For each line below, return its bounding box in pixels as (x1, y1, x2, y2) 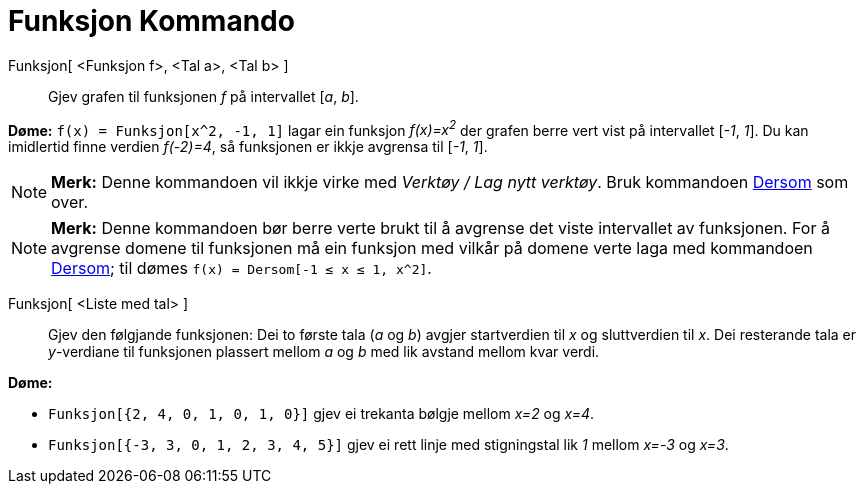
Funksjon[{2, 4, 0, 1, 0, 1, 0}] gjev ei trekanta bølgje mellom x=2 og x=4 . (48, 405, 595, 423)
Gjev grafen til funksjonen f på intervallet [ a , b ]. (48, 87, 359, 105)
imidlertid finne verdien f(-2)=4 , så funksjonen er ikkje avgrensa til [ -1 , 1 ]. (8, 138, 488, 156)
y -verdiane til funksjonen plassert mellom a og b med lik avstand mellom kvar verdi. (48, 343, 600, 361)
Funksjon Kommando (8, 4, 295, 38)
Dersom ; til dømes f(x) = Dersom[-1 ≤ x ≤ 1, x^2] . (51, 258, 432, 279)
